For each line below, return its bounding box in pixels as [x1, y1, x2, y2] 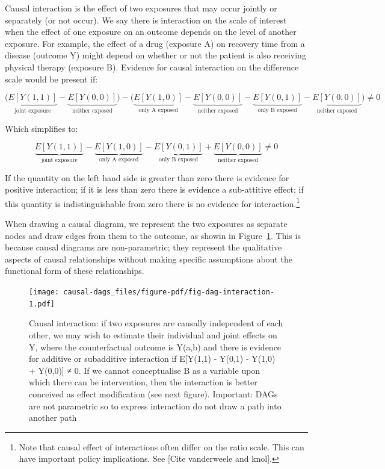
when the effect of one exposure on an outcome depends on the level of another [5, 25, 297, 38]
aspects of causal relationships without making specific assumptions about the [5, 252, 292, 265]
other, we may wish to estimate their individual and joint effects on [29, 328, 277, 341]
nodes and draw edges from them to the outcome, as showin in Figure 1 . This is [5, 229, 301, 241]
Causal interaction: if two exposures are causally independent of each [29, 317, 283, 329]
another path [29, 411, 77, 424]
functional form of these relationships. [5, 264, 144, 277]
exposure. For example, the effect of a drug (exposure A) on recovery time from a [5, 37, 305, 49]
